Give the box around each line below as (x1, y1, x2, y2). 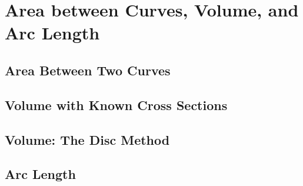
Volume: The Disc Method (5, 130, 170, 148)
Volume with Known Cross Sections (5, 95, 228, 114)
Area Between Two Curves (5, 61, 171, 79)
